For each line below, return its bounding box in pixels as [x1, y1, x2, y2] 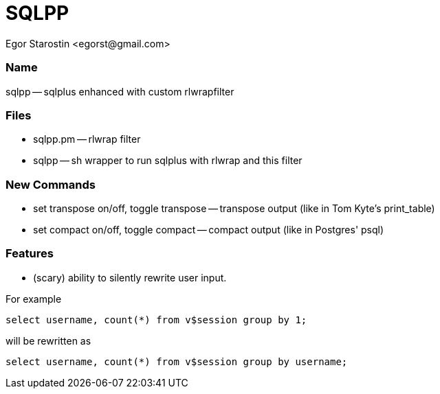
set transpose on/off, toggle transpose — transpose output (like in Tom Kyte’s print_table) [33, 202, 435, 214]
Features [5, 246, 54, 261]
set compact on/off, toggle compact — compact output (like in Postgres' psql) [33, 224, 384, 235]
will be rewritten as [5, 334, 91, 347]
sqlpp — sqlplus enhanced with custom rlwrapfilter [5, 85, 234, 97]
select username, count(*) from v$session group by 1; [5, 314, 307, 325]
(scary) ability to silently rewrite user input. [33, 271, 227, 283]
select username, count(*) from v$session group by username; [5, 356, 348, 367]
